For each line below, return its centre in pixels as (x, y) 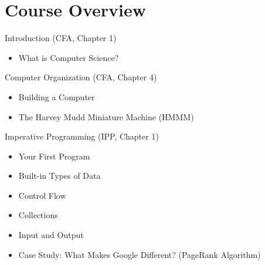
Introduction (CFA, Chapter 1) (61, 38)
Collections (38, 215)
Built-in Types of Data (60, 176)
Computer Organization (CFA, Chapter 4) (81, 77)
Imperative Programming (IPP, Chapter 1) (82, 136)
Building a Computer (57, 96)
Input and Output (51, 235)
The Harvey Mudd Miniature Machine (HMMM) (106, 116)
